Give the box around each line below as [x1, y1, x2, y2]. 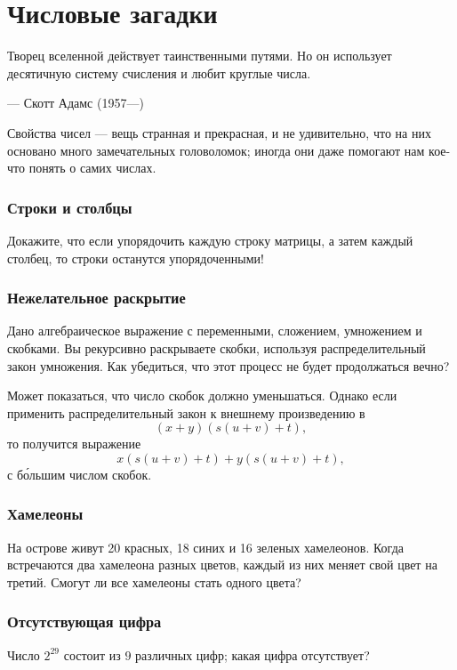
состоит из [63, 645, 121, 664]
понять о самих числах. [28, 158, 156, 177]
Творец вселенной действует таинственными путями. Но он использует [7, 46, 392, 65]
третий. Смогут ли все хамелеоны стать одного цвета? [7, 572, 301, 591]
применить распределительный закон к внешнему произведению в [7, 403, 365, 422]
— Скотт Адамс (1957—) [7, 93, 144, 112]
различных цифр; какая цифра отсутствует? [135, 645, 370, 664]
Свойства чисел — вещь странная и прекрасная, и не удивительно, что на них [7, 123, 431, 141]
